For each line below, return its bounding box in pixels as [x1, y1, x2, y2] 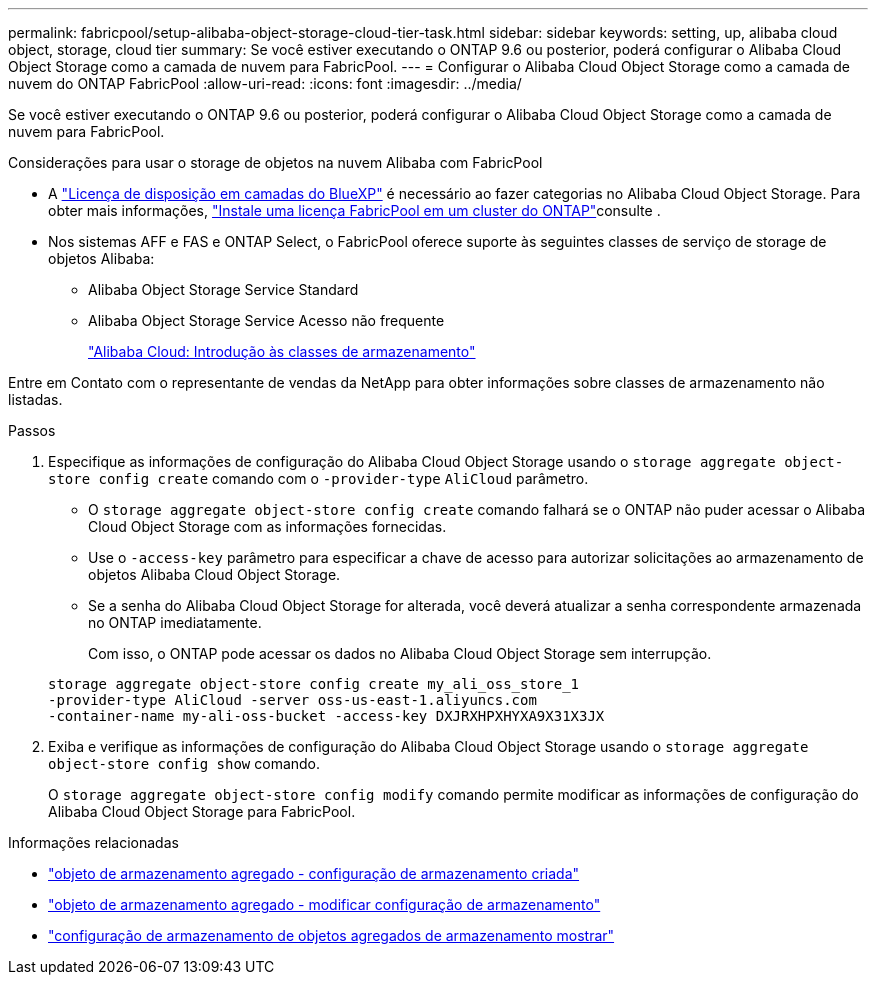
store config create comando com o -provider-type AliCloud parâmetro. [48, 470, 589, 487]
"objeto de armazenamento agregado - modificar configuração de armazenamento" [48, 896, 601, 913]
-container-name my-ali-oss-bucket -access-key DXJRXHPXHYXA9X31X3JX [48, 708, 605, 724]
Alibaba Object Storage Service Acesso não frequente [88, 312, 445, 329]
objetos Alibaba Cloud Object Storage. [88, 566, 341, 583]
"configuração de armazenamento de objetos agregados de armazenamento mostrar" [48, 927, 615, 944]
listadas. [8, 391, 63, 408]
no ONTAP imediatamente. [88, 614, 262, 631]
